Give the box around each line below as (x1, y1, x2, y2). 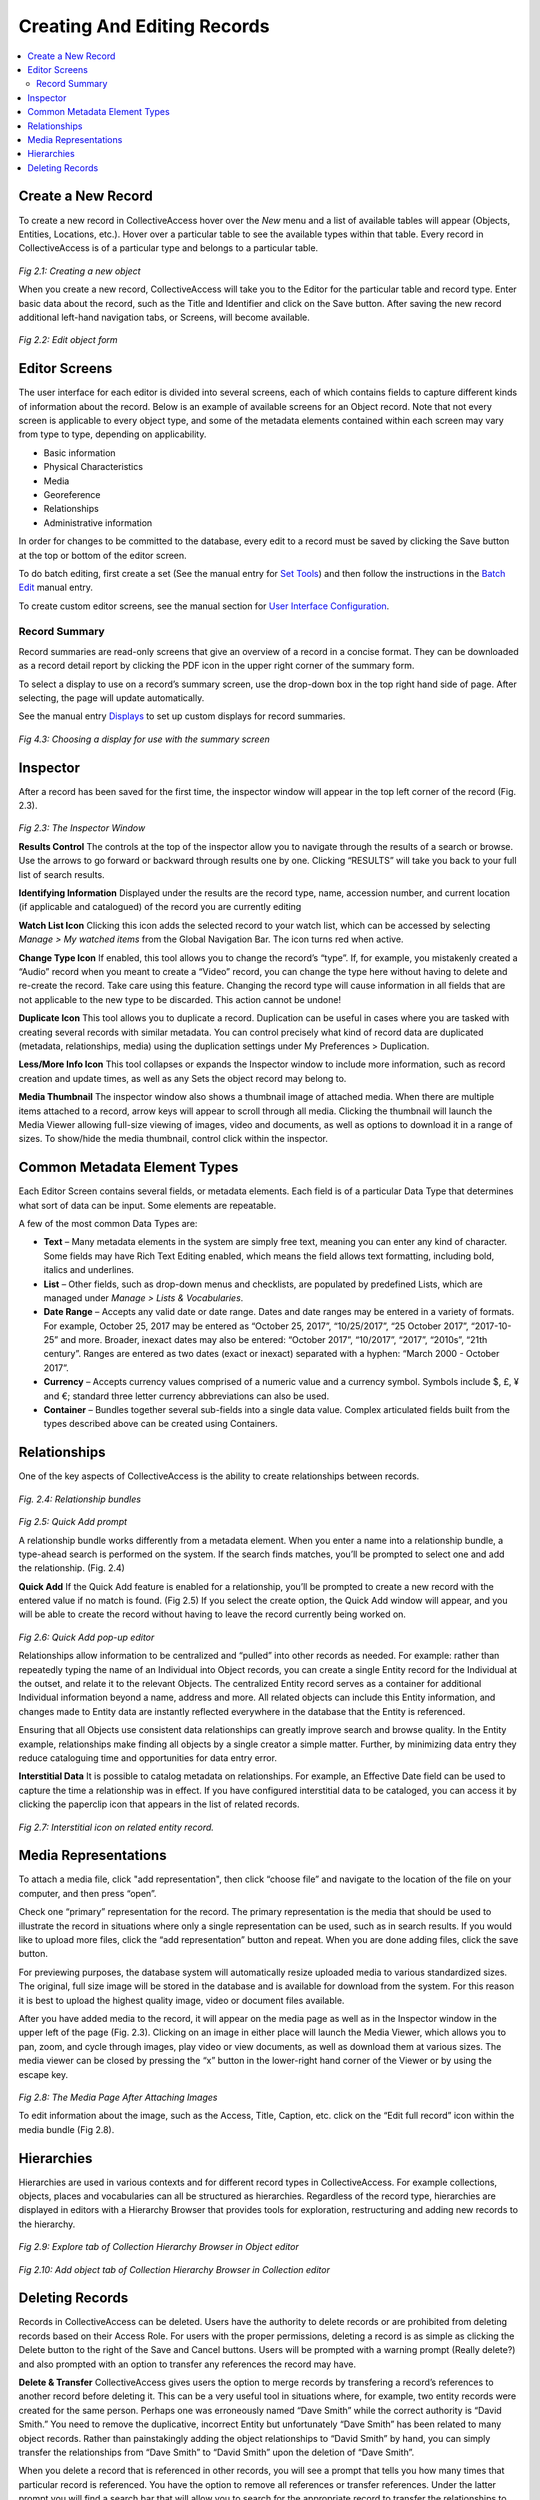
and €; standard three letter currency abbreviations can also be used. (43, 1390, 330, 1402)
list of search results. (18, 868, 105, 880)
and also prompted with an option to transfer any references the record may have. (18, 2358, 357, 2370)
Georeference (43, 488, 101, 500)
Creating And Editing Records (18, 15, 270, 37)
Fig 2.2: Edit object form (18, 334, 119, 346)
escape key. (18, 2068, 69, 2080)
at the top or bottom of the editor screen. (18, 549, 187, 561)
